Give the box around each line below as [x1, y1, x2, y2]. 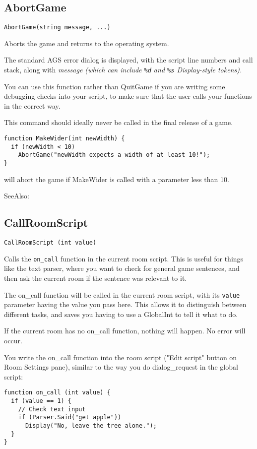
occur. [4, 335, 22, 346]
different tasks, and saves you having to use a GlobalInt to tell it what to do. [4, 309, 238, 319]
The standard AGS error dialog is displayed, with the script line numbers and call [4, 55, 253, 65]
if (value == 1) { [11, 397, 72, 405]
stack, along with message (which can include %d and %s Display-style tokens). [4, 64, 242, 75]
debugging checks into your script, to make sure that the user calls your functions [4, 91, 252, 101]
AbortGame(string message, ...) [4, 24, 111, 31]
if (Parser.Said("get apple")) [18, 414, 122, 421]
